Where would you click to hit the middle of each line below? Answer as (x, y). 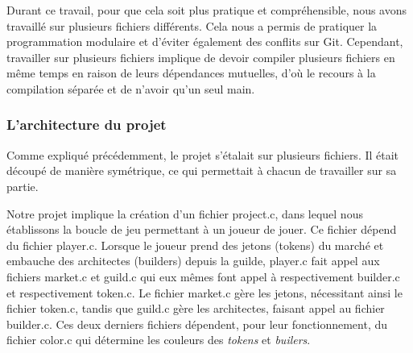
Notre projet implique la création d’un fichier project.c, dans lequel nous (185, 213)
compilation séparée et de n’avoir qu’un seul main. (131, 88)
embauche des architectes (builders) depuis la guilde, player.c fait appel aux (193, 261)
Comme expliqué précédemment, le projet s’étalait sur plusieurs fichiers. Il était (203, 154)
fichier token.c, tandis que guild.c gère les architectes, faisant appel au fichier (196, 308)
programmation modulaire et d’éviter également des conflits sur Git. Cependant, (205, 42)
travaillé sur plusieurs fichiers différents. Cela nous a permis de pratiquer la (192, 25)
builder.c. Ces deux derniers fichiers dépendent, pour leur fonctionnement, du (197, 324)
